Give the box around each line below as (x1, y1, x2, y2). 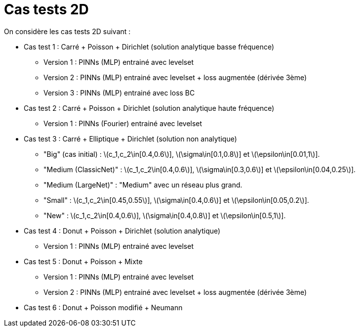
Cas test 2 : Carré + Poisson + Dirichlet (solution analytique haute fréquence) (24, 103, 275, 112)
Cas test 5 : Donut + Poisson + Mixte (24, 257, 143, 266)
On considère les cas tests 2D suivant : (4, 27, 131, 36)
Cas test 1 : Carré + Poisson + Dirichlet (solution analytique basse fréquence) (24, 42, 275, 51)
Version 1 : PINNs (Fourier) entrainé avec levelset (43, 119, 202, 128)
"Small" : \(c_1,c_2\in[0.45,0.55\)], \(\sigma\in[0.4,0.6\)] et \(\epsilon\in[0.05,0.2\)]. (43, 195, 309, 204)
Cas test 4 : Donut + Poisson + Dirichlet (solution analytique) (24, 226, 221, 235)
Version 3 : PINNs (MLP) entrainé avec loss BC (43, 88, 195, 97)
